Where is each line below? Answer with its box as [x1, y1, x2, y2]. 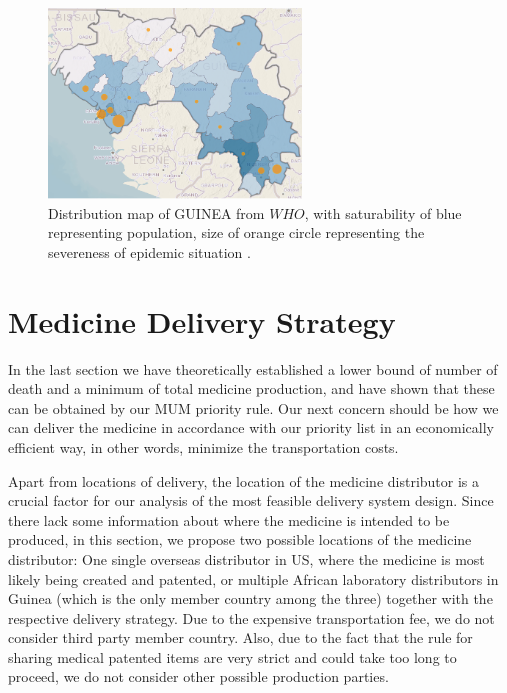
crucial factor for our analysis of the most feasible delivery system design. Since [8, 490, 494, 511]
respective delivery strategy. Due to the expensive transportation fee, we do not [8, 607, 495, 628]
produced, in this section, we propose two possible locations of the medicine [8, 529, 472, 550]
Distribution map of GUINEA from [48, 202, 265, 223]
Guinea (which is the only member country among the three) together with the [8, 588, 493, 609]
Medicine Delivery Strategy [8, 300, 396, 341]
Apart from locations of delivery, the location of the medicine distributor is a [8, 470, 480, 491]
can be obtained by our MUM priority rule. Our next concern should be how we [8, 397, 499, 418]
